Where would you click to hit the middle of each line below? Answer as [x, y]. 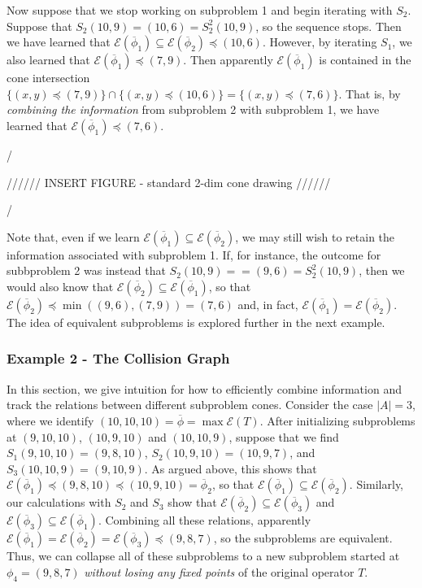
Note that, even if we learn [73, 236]
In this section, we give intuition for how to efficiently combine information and [204, 388]
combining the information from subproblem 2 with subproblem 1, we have [193, 109]
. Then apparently [228, 60]
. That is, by [370, 93]
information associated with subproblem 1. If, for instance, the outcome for [194, 254]
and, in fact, [268, 304]
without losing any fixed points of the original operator [219, 571]
